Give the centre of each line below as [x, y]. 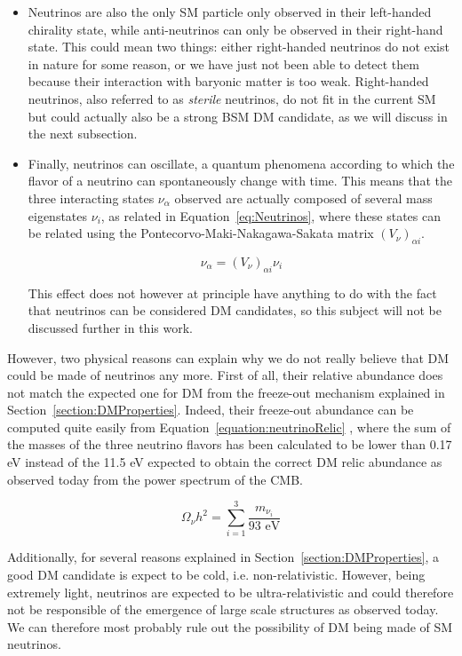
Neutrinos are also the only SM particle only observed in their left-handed [230, 12]
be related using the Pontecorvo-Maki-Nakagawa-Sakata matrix [201, 233]
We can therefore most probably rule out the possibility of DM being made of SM [230, 626]
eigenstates [58, 215]
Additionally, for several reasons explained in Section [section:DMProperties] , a [223, 557]
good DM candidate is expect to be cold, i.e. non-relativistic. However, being [216, 574]
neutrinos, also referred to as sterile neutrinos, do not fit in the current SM [232, 98]
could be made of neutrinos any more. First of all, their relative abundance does [225, 375]
